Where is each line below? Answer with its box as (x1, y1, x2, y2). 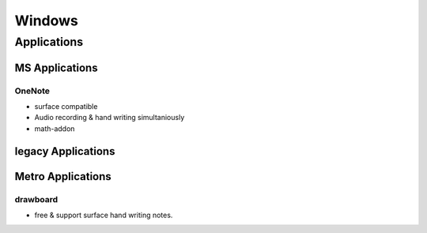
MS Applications (14, 61, 98, 74)
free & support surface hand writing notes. (34, 210, 173, 220)
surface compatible (34, 101, 98, 111)
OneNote (14, 85, 51, 96)
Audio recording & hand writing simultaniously (34, 113, 185, 122)
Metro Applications (14, 170, 112, 183)
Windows (14, 12, 78, 29)
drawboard (14, 194, 59, 205)
